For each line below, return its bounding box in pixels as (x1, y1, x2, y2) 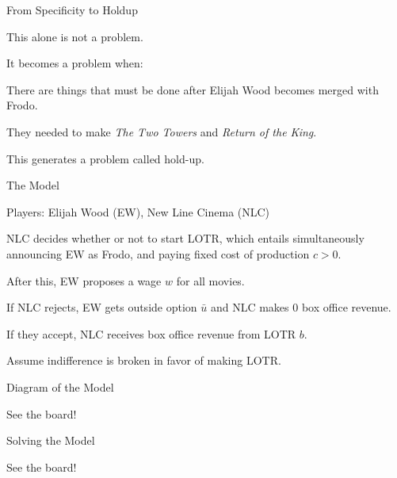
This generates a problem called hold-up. (6, 150, 204, 166)
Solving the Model (6, 432, 95, 449)
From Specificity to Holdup (6, 2, 138, 17)
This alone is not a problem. (6, 28, 143, 44)
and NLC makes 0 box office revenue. (210, 299, 391, 315)
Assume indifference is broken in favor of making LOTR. (6, 352, 281, 369)
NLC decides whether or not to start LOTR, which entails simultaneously (6, 230, 365, 247)
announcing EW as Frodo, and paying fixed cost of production (6, 245, 310, 262)
